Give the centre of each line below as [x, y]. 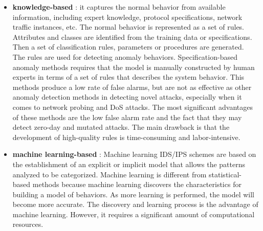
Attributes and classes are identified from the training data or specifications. [132, 37]
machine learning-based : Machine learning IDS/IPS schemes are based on [134, 154]
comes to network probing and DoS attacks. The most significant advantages [133, 107]
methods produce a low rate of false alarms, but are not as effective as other [132, 87]
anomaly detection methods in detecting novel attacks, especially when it [127, 97]
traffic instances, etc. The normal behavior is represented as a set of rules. [128, 27]
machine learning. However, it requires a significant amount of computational [134, 214]
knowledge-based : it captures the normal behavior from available [119, 7]
